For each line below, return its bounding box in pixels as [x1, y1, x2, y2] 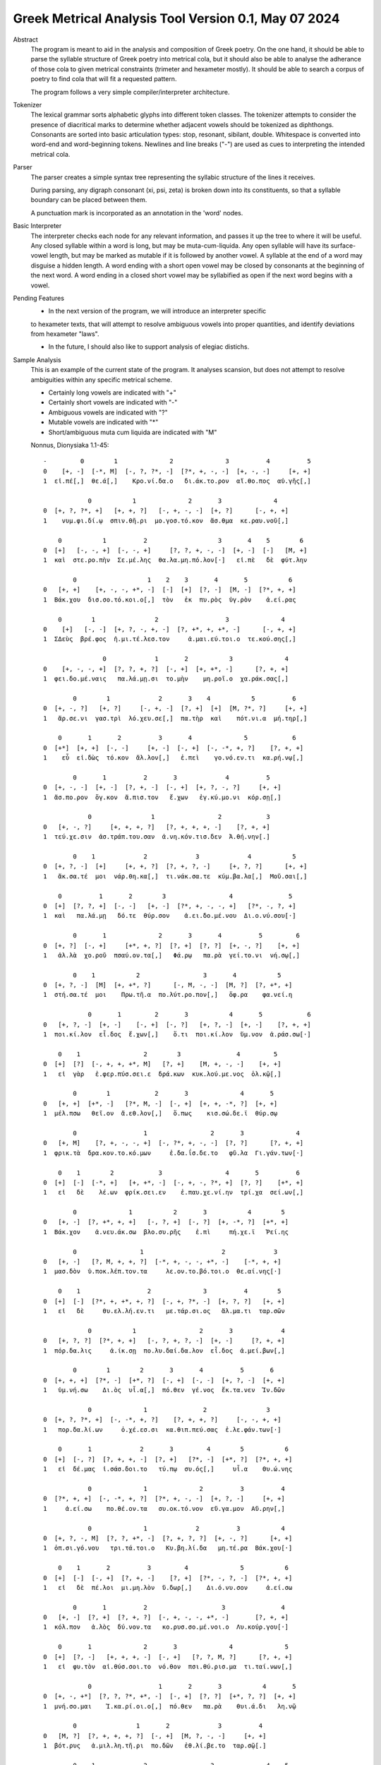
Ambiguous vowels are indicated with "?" [48, 408, 169, 417]
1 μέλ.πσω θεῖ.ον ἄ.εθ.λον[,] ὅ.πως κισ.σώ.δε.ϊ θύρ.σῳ [43, 1109, 278, 1118]
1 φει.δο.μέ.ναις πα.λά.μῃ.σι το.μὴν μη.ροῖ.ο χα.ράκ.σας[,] [43, 674, 289, 683]
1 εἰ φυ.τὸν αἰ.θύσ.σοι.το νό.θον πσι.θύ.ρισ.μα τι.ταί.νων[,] [43, 1663, 293, 1671]
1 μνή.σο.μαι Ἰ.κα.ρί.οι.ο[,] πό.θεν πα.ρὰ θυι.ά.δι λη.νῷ [43, 1702, 296, 1710]
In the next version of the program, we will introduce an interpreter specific [48, 307, 267, 316]
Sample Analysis [13, 355, 61, 364]
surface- [330, 241, 356, 250]
